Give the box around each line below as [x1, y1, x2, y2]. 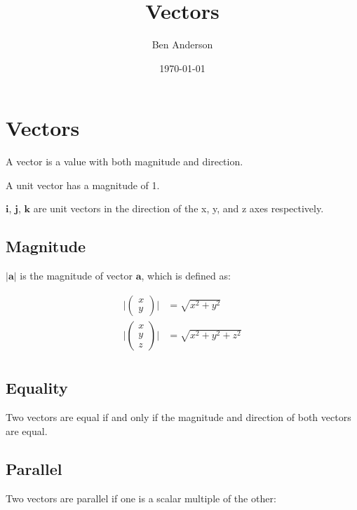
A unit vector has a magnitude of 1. [6, 177, 160, 192]
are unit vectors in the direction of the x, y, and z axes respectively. [33, 201, 324, 216]
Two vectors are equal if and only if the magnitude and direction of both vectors [6, 410, 351, 425]
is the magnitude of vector [20, 268, 133, 283]
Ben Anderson [151, 37, 213, 52]
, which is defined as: [141, 268, 231, 283]
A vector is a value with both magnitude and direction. [6, 154, 243, 169]
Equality [6, 377, 68, 399]
